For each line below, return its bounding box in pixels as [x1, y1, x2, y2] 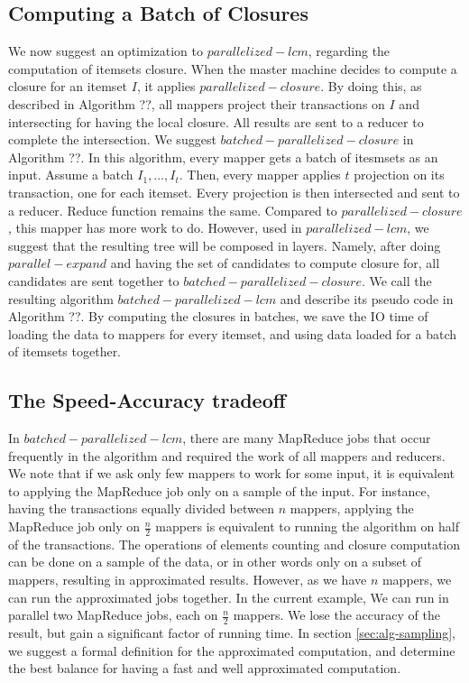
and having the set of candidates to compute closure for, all [110, 254, 440, 272]
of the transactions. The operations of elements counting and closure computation [8, 534, 461, 553]
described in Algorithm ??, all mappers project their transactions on [8, 94, 385, 113]
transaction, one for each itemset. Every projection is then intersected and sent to [8, 182, 460, 201]
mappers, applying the [290, 499, 414, 518]
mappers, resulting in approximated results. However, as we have [8, 570, 367, 589]
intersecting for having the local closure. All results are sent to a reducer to [8, 112, 424, 131]
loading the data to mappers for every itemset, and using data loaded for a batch [8, 324, 457, 343]
